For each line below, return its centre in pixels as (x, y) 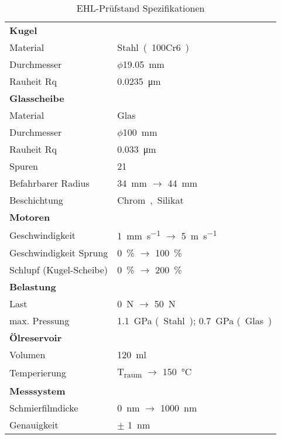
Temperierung (38, 372)
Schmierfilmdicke (44, 407)
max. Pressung (40, 321)
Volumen (28, 355)
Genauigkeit (34, 424)
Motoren (30, 217)
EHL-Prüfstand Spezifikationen (140, 8)
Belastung (33, 287)
